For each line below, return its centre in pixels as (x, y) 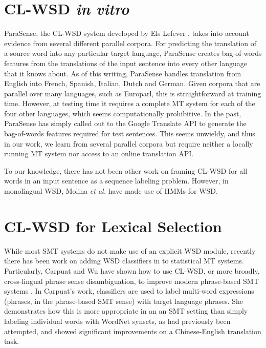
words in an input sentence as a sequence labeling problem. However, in (116, 181)
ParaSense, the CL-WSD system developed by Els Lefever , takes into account (127, 33)
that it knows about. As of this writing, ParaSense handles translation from (123, 73)
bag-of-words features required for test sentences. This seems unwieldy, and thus (130, 134)
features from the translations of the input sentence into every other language (126, 63)
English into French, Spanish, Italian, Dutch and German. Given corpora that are (132, 83)
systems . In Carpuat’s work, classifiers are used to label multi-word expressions (129, 291)
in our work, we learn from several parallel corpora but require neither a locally (129, 143)
